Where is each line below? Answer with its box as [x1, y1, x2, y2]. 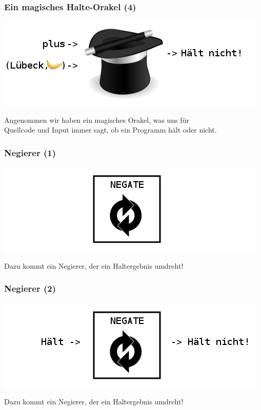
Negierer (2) [4, 282, 56, 295]
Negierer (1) [4, 146, 56, 159]
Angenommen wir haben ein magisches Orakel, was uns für [4, 114, 189, 125]
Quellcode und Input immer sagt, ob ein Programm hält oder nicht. [4, 124, 217, 135]
